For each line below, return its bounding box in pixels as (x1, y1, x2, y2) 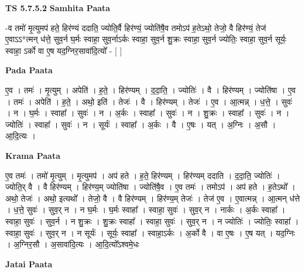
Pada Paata (5, 64, 53, 76)
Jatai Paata (5, 257, 53, 270)
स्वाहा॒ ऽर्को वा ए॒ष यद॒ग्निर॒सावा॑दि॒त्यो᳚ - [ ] (5, 44, 122, 56)
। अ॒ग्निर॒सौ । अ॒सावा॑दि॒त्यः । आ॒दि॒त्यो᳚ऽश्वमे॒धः (5, 238, 139, 250)
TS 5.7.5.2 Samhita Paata (5, 2, 111, 13)
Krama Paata (5, 149, 60, 161)
